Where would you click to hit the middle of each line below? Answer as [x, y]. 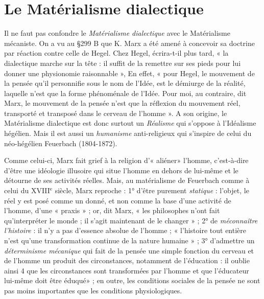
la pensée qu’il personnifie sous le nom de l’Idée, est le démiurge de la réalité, [125, 83]
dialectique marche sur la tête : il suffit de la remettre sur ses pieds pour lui [123, 63]
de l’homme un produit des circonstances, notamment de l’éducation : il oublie [127, 260]
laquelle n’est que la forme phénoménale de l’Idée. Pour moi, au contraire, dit [125, 93]
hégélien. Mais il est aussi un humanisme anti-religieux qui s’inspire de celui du [128, 133]
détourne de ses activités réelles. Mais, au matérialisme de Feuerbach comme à [127, 180]
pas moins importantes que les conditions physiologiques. [93, 290]
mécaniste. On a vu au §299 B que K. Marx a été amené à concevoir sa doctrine [129, 43]
